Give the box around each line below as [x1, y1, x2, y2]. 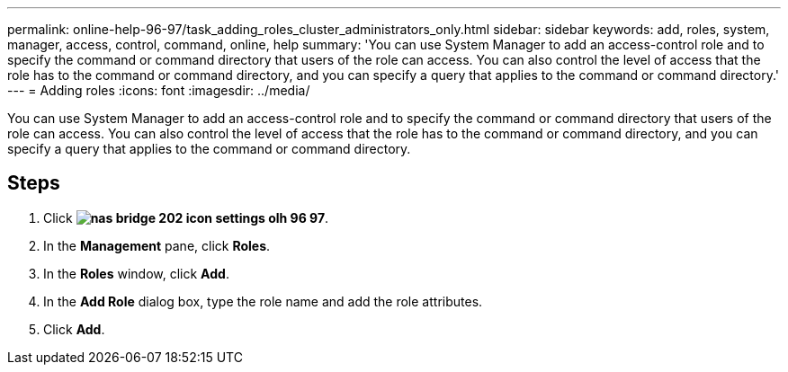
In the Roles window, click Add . [43, 265, 229, 281]
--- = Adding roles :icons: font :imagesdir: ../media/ [7, 83, 310, 98]
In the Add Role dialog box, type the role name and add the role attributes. [43, 293, 483, 309]
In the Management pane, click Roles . [43, 237, 271, 253]
